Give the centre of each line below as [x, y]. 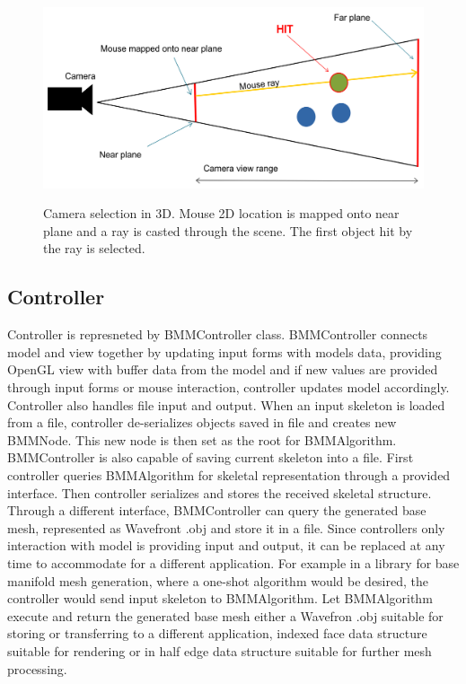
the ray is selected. [94, 248]
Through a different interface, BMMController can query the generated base [217, 510]
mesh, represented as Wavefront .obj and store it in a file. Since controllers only [226, 527]
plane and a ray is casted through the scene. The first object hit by [228, 230]
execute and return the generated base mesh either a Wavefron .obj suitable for [225, 615]
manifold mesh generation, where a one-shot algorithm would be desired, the [218, 580]
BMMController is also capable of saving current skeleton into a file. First [211, 457]
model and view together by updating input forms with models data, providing [224, 351]
